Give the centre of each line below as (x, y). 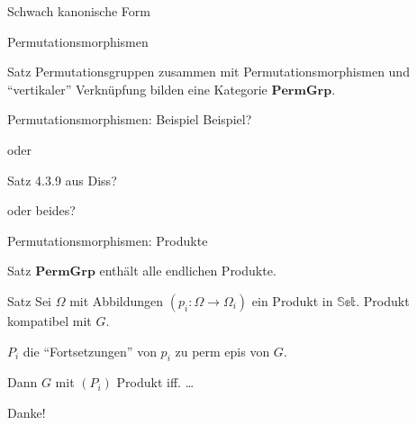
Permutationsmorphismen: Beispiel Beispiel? (130, 119)
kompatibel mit (50, 320)
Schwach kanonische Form (79, 11)
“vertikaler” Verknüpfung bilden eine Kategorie (137, 89)
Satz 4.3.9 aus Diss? (62, 180)
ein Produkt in (292, 300)
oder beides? (41, 210)
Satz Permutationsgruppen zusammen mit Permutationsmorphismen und (208, 72)
